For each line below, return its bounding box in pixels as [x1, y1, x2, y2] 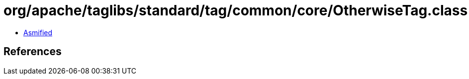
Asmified [23, 28, 53, 37]
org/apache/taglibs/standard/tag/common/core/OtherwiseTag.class [3, 2, 468, 19]
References [3, 45, 62, 58]
